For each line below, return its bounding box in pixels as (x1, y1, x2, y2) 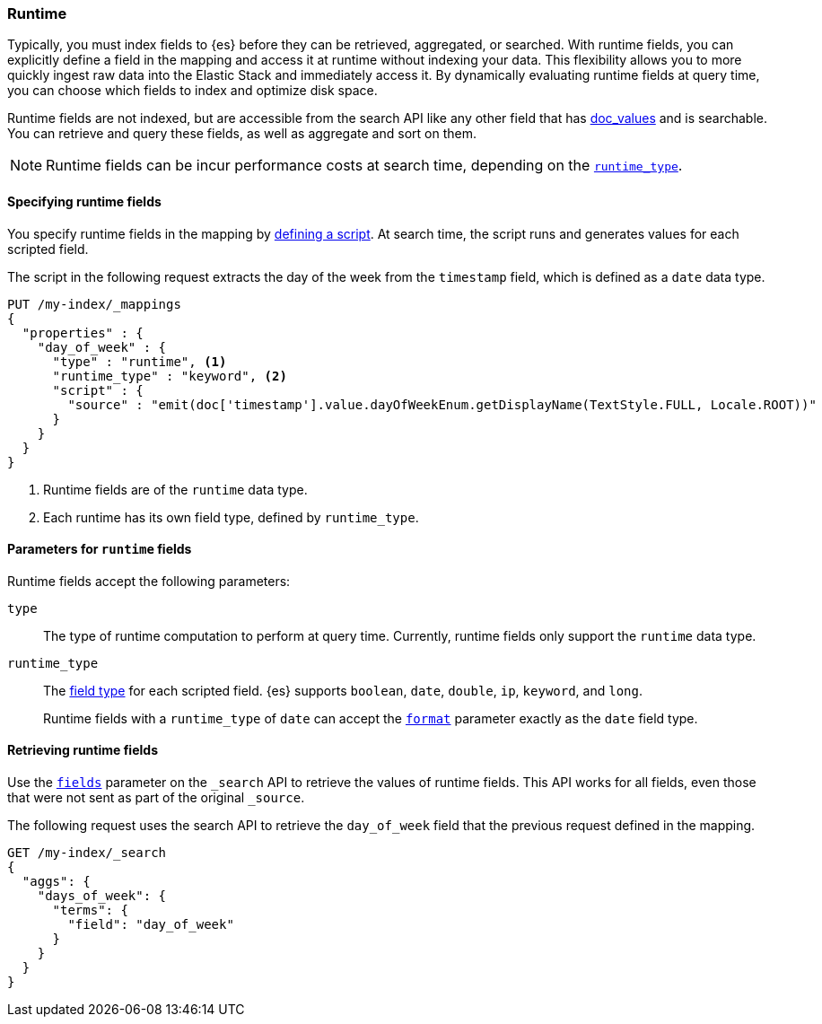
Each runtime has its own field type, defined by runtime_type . (43, 509, 419, 525)
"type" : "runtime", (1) (52, 354, 227, 369)
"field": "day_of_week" (67, 917, 234, 932)
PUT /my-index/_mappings (7, 296, 181, 311)
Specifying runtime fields (7, 193, 162, 209)
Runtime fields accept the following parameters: (7, 573, 291, 589)
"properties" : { (22, 325, 144, 340)
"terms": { (52, 903, 128, 918)
